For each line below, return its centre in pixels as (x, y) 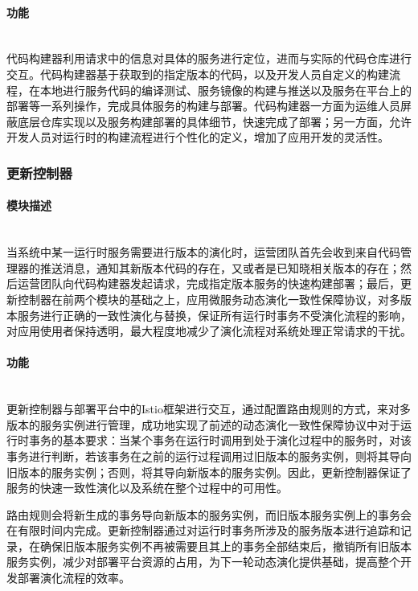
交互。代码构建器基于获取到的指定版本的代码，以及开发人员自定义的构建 (198, 74)
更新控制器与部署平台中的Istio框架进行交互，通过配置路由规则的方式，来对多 (209, 409)
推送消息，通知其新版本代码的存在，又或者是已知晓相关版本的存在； (220, 267)
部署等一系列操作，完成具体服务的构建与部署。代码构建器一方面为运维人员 (203, 106)
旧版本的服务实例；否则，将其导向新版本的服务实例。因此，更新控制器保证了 (209, 472)
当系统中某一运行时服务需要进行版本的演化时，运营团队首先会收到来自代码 (203, 252)
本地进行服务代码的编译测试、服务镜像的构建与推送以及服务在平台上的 (225, 90)
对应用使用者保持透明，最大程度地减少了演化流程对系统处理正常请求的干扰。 (209, 331)
